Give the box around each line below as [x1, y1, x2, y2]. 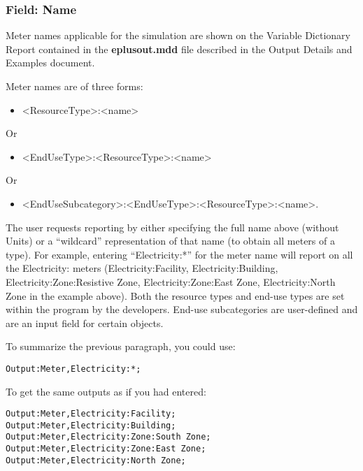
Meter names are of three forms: [6, 79, 143, 93]
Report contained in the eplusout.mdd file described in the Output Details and [6, 41, 353, 56]
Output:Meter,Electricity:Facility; [6, 409, 176, 419]
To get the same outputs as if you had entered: [6, 384, 206, 398]
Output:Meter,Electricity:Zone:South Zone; [6, 432, 211, 442]
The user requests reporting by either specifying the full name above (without [6, 219, 339, 234]
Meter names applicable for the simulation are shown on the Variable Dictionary [6, 28, 350, 43]
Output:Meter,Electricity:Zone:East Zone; [6, 444, 206, 454]
